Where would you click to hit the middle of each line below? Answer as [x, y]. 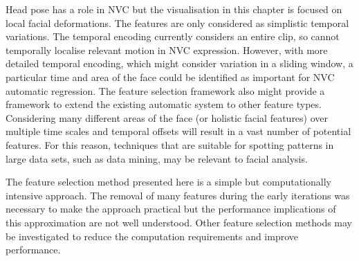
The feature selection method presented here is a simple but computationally [168, 182]
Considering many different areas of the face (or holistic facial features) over [167, 117]
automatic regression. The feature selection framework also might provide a [165, 90]
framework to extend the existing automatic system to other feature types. [164, 104]
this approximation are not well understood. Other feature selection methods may [179, 222]
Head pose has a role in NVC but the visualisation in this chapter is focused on [174, 9]
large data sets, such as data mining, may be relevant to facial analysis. [157, 158]
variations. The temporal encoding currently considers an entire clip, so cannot [173, 36]
